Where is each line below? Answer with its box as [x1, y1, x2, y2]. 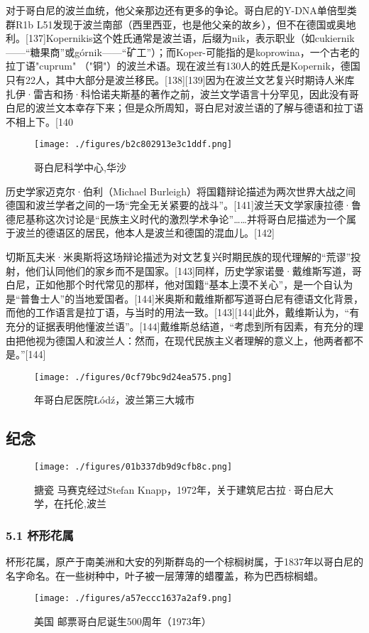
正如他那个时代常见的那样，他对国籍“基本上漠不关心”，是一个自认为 [35, 277, 353, 292]
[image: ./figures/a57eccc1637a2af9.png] [34, 593, 233, 604]
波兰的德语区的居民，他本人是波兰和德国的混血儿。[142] [15, 225, 275, 240]
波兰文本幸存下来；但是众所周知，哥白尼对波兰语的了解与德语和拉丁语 [35, 100, 363, 115]
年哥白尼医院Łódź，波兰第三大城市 [34, 392, 195, 407]
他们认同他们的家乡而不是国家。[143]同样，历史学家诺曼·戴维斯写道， [25, 263, 352, 278]
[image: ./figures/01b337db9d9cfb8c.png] [34, 462, 233, 472]
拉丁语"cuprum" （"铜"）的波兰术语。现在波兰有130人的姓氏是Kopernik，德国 [6, 58, 360, 73]
